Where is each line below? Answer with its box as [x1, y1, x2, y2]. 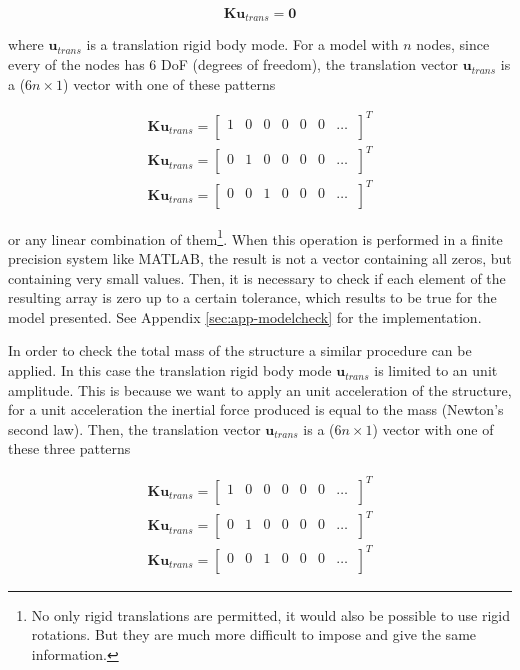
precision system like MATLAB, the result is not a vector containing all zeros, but [8, 248, 512, 269]
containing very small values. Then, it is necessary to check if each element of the [8, 267, 506, 288]
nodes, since [416, 34, 490, 55]
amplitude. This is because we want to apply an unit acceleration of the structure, [8, 379, 512, 400]
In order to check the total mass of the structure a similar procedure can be [8, 340, 472, 361]
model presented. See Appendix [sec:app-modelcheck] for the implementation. [8, 306, 482, 327]
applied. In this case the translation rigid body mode [8, 360, 332, 381]
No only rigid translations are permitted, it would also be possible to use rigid [31, 604, 511, 625]
